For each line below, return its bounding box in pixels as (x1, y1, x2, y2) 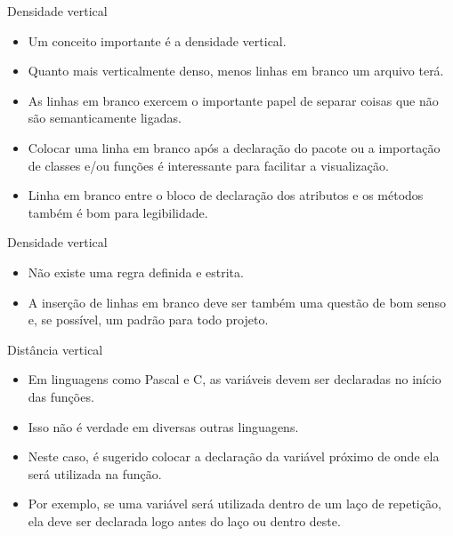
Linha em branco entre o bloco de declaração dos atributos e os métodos (28, 186, 424, 204)
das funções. (28, 387, 94, 405)
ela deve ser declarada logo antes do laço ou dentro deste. (28, 511, 341, 530)
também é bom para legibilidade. (28, 203, 208, 221)
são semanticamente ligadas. (28, 108, 182, 127)
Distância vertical (7, 340, 103, 358)
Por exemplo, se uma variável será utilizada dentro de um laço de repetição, (28, 494, 441, 513)
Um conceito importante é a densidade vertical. (28, 31, 287, 50)
